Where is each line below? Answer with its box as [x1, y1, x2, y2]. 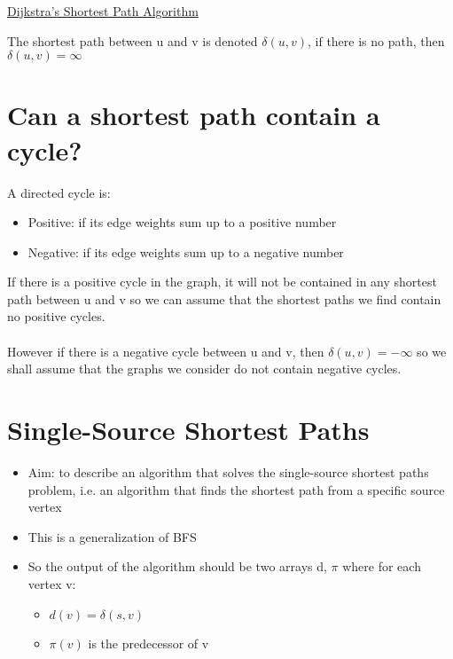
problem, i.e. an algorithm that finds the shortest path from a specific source [27, 480, 445, 498]
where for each [342, 557, 421, 576]
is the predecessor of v [88, 633, 209, 652]
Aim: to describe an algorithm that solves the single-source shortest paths [27, 462, 429, 481]
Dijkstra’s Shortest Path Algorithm [7, 2, 199, 20]
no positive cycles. [7, 307, 105, 326]
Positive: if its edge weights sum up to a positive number [27, 213, 337, 231]
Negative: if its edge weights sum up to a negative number [27, 242, 344, 261]
